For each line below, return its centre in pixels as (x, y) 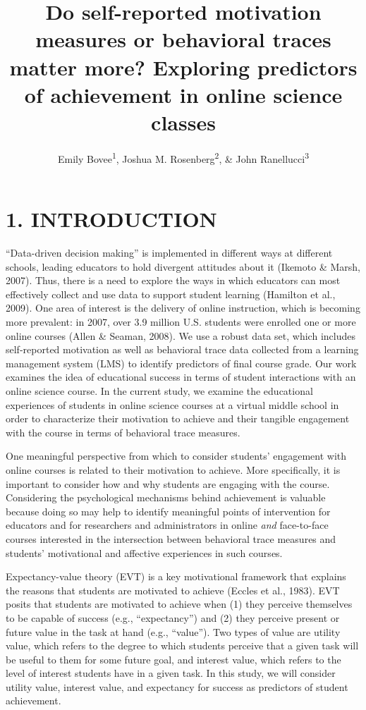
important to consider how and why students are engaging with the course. (168, 483)
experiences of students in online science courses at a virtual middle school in (172, 404)
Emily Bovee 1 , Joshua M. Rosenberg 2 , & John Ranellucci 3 (183, 157)
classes (183, 122)
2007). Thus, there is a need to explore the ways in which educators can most (173, 280)
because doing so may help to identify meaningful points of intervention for (168, 511)
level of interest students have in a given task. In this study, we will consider (171, 673)
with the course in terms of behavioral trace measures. (123, 432)
